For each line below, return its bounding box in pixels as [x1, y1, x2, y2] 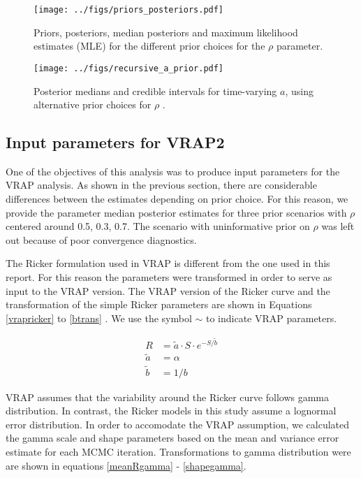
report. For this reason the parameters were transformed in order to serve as [6, 270, 332, 284]
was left [321, 219, 355, 233]
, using [285, 83, 314, 98]
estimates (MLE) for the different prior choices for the [34, 38, 265, 53]
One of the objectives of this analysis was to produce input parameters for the [6, 164, 340, 178]
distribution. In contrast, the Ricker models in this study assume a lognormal [6, 403, 337, 418]
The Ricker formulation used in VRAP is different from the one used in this [6, 256, 330, 270]
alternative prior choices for [34, 97, 152, 112]
